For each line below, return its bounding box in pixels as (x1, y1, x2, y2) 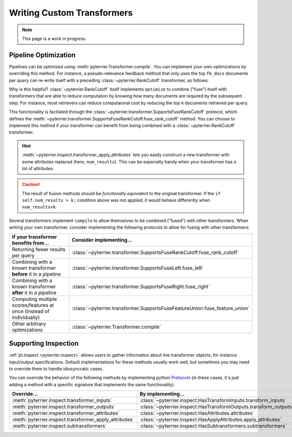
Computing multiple (12, 296, 57, 302)
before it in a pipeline (12, 271, 61, 278)
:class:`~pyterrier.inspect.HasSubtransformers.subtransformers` (139, 422, 287, 429)
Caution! (22, 181, 40, 187)
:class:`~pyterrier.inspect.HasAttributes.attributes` (139, 410, 255, 417)
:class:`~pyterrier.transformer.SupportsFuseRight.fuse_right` (72, 283, 210, 290)
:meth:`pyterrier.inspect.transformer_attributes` (12, 410, 120, 417)
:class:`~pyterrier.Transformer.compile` (72, 323, 162, 330)
